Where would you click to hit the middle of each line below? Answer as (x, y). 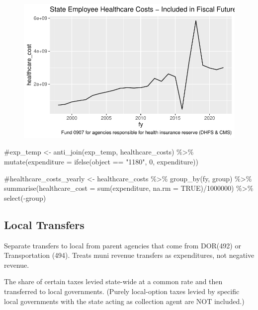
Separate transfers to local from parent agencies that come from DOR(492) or (123, 245)
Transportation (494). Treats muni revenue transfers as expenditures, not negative (129, 255)
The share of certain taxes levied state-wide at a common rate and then (113, 281)
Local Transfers (44, 224)
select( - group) (25, 197)
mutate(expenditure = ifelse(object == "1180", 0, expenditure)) (101, 161)
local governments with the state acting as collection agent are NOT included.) (124, 301)
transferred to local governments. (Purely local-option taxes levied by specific (122, 291)
